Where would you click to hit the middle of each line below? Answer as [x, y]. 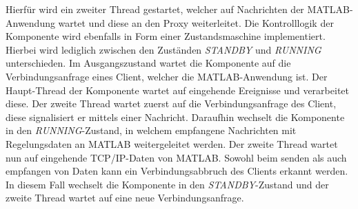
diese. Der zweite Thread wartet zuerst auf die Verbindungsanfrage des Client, [171, 103]
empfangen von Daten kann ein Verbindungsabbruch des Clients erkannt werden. [177, 171]
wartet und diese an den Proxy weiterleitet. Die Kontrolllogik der [196, 22]
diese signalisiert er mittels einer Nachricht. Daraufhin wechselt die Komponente [175, 117]
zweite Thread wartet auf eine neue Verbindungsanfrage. [125, 198]
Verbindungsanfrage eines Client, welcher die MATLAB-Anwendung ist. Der [167, 76]
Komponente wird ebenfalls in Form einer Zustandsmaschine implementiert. [166, 36]
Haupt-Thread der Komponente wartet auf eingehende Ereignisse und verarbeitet [177, 90]
